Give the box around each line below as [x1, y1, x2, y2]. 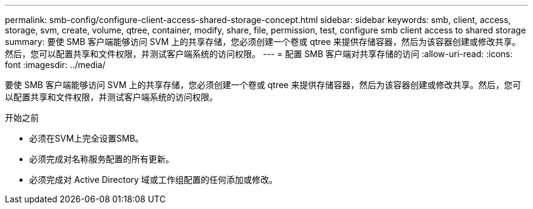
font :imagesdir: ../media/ [5, 60, 106, 70]
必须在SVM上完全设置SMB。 [29, 133, 144, 143]
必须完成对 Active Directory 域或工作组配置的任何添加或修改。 [29, 174, 278, 185]
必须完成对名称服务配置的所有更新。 [29, 154, 174, 164]
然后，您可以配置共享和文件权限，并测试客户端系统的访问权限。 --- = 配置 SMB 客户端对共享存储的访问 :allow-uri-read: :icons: [5, 49, 513, 59]
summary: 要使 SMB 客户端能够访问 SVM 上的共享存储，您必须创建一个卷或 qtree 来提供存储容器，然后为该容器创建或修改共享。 [5, 36, 521, 47]
